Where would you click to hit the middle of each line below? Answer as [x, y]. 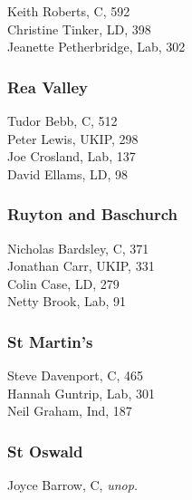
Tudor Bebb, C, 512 [62, 120]
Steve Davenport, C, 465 [75, 375]
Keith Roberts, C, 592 [69, 11]
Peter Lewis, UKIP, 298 [73, 138]
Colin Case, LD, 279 [63, 283]
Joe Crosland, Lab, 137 [72, 156]
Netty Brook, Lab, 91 [67, 301]
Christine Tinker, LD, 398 [79, 29]
